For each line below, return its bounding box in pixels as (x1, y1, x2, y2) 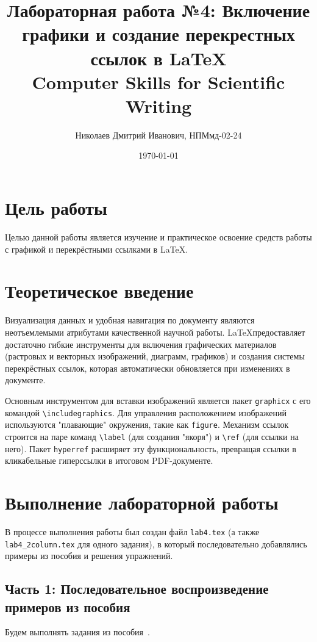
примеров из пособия (5, 597, 130, 616)
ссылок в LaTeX (90, 45, 227, 70)
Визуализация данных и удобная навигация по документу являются (5, 314, 255, 326)
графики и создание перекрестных (22, 21, 295, 46)
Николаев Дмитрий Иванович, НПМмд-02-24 (75, 128, 242, 141)
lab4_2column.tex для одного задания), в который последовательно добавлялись (5, 537, 307, 550)
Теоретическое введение (5, 278, 194, 303)
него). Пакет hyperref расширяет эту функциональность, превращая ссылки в (5, 442, 296, 455)
